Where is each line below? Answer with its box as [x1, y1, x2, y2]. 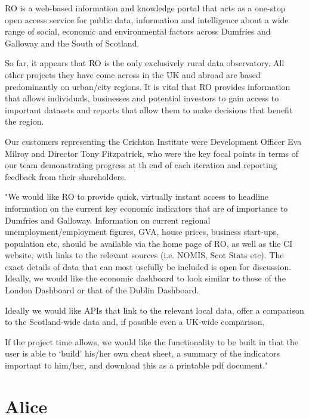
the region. [5, 115, 44, 128]
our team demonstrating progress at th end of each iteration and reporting [5, 159, 277, 171]
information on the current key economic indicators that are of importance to [5, 202, 288, 214]
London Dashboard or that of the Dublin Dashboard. [5, 284, 199, 296]
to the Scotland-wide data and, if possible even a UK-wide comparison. [5, 315, 265, 328]
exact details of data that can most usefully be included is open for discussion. [5, 260, 292, 273]
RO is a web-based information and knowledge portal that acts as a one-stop [5, 2, 286, 14]
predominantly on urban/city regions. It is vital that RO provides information [5, 80, 291, 92]
